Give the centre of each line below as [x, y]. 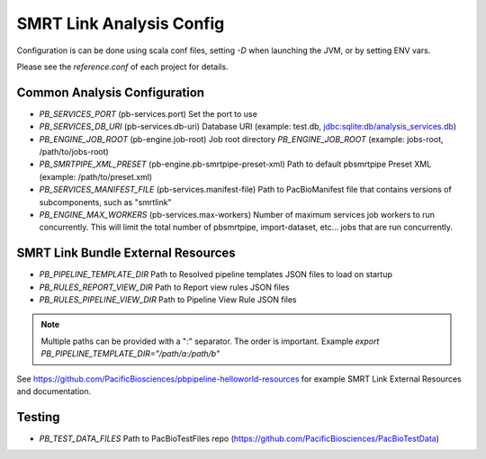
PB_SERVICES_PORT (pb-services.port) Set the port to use [148, 113]
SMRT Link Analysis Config [121, 23]
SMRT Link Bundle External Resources [126, 253]
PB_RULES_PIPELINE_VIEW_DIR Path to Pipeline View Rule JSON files [168, 300]
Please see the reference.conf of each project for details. [122, 67]
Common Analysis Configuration [111, 92]
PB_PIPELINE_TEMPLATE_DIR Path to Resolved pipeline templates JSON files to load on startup [216, 274]
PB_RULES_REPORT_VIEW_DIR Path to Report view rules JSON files [164, 287]
